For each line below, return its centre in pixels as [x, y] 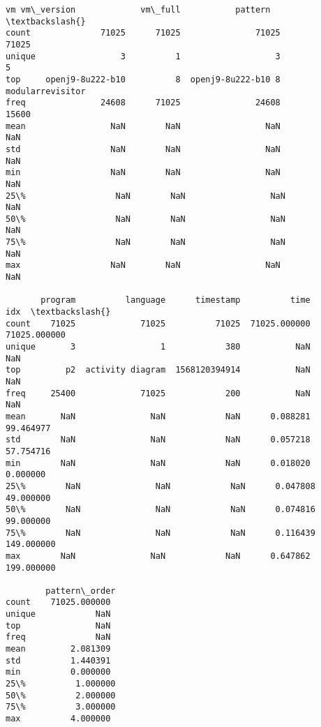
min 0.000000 [58, 672]
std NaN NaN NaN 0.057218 [158, 440]
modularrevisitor [46, 91]
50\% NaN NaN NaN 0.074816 [160, 510]
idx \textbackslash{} [58, 312]
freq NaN [58, 637]
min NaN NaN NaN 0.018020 [158, 463]
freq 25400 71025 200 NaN [158, 393]
